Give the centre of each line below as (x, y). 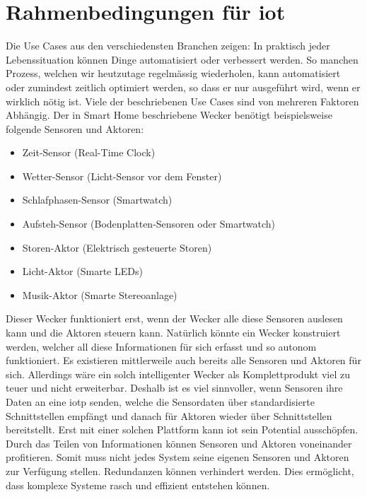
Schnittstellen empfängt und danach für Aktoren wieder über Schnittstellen (169, 415)
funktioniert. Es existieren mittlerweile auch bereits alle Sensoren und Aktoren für (183, 360)
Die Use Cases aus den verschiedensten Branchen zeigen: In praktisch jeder (168, 46)
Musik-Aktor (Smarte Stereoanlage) (100, 294)
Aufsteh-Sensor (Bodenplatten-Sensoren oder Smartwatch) (149, 224)
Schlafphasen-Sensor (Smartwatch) (97, 200)
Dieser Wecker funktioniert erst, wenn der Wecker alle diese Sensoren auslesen (174, 318)
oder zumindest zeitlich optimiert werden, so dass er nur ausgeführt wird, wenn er (183, 87)
